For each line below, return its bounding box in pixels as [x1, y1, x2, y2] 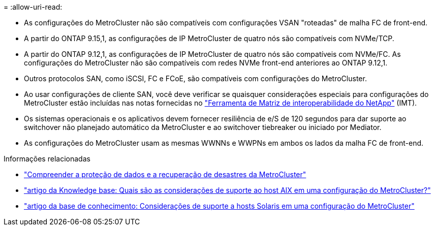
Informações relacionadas [4, 154, 90, 163]
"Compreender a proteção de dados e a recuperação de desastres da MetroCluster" [24, 170, 306, 179]
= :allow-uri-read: [4, 3, 63, 11]
